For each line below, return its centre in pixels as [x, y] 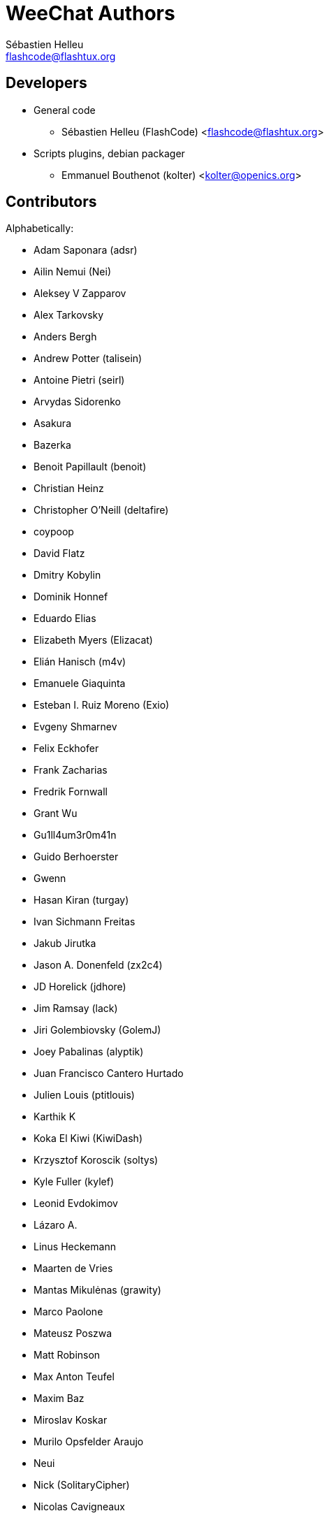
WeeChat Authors [90, 13]
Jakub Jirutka [65, 944]
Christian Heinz [69, 489]
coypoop [54, 532]
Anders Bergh [65, 337]
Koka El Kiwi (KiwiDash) [88, 1138]
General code [65, 110]
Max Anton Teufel [74, 1377]
